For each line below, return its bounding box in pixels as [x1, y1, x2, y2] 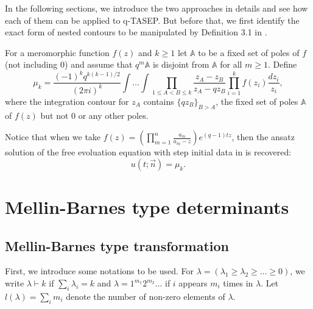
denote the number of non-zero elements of [66, 289, 225, 302]
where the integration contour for [5, 94, 129, 107]
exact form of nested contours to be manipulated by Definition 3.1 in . [5, 26, 267, 38]
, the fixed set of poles [216, 94, 298, 107]
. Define [268, 58, 297, 71]
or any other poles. [78, 108, 149, 121]
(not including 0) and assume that [5, 58, 133, 71]
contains [143, 94, 174, 107]
